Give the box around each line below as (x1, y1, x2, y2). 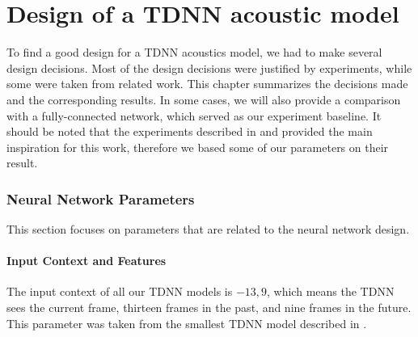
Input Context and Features (6, 252, 167, 269)
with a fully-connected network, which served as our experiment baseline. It (6, 107, 382, 124)
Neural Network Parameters (6, 188, 195, 209)
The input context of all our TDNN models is (6, 283, 233, 300)
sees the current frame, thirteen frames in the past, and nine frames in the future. (6, 299, 412, 316)
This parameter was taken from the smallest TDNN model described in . (6, 314, 367, 331)
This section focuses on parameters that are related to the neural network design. (6, 221, 410, 238)
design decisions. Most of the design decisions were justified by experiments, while (6, 59, 412, 76)
